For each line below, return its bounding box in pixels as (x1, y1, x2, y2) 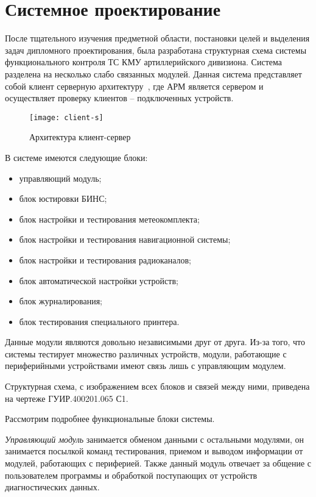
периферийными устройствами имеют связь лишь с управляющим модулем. (5, 359, 286, 372)
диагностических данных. (5, 481, 100, 493)
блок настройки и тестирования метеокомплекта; (19, 212, 200, 225)
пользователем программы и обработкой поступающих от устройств (5, 468, 258, 481)
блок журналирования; (19, 295, 102, 307)
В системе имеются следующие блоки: (5, 151, 148, 163)
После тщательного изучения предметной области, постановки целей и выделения (5, 32, 310, 45)
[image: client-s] (29, 113, 104, 122)
